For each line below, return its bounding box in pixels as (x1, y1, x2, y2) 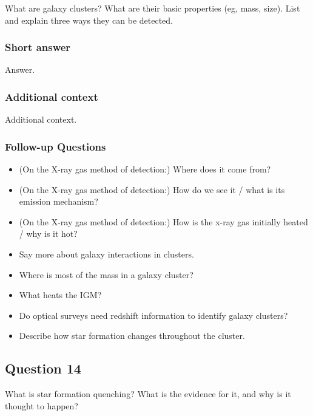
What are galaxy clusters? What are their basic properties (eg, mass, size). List (5, 2, 300, 14)
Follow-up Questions (5, 138, 106, 154)
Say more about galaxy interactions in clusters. (19, 248, 194, 260)
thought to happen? (5, 399, 78, 412)
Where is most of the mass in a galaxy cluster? (19, 268, 194, 281)
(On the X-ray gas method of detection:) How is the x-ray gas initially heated (19, 215, 308, 228)
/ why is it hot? (19, 227, 78, 240)
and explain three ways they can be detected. (5, 13, 173, 26)
